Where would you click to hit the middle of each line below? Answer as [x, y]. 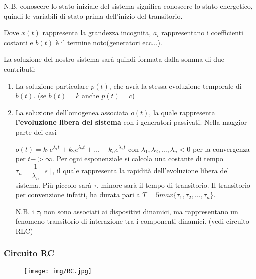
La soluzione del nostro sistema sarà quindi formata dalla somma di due [114, 59]
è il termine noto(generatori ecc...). [109, 42]
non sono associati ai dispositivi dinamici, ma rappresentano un [141, 211]
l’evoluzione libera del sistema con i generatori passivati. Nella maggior [131, 122]
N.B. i [25, 211]
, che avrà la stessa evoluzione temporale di [175, 86]
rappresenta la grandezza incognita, [97, 33]
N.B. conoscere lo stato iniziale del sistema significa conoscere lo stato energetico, [128, 6]
